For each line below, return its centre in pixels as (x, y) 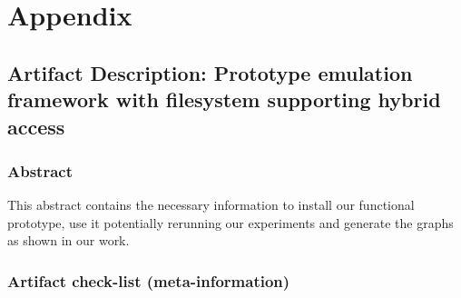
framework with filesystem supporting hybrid (224, 99)
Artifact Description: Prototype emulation (210, 72)
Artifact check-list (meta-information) (149, 280)
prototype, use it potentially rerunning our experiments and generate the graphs (230, 222)
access (36, 126)
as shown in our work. (69, 240)
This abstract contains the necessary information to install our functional (211, 205)
